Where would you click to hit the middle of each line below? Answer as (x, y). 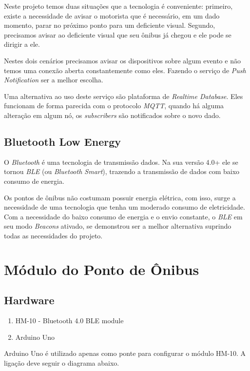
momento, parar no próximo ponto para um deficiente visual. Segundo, (110, 25)
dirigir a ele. (22, 44)
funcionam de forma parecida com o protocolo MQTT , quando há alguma (114, 106)
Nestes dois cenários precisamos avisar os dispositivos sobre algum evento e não (122, 60)
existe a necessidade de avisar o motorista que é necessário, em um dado (112, 15)
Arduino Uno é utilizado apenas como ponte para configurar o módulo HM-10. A (125, 353)
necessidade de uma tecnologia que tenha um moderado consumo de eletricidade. (125, 207)
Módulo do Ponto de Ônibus (102, 269)
